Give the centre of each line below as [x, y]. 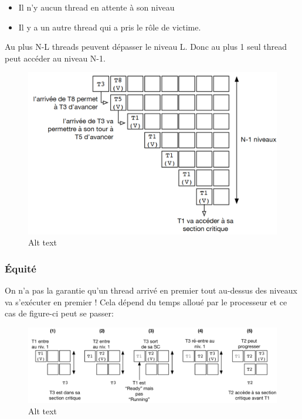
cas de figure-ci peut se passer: [59, 313]
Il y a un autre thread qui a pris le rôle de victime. [110, 27]
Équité [21, 268]
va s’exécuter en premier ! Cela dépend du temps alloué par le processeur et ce [146, 302]
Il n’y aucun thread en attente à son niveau [96, 7]
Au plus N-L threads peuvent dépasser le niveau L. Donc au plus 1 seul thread [146, 47]
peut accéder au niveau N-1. [55, 58]
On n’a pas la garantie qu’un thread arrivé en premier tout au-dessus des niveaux [151, 290]
